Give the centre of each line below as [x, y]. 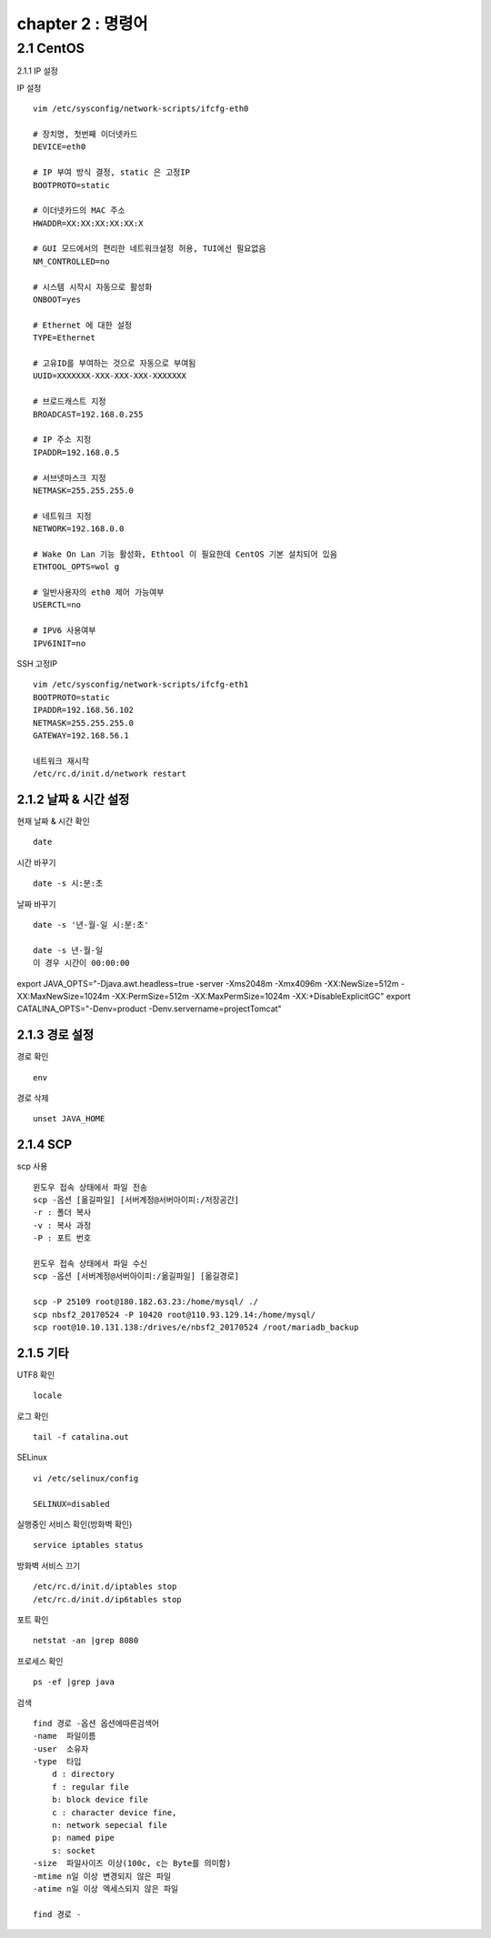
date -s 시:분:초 [68, 884]
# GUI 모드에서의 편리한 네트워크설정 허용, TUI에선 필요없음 [150, 249]
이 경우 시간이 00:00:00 [81, 963]
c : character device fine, [114, 1812]
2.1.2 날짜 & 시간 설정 [73, 799]
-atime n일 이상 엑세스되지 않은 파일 [106, 1888]
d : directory [83, 1774]
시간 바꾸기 [36, 862]
